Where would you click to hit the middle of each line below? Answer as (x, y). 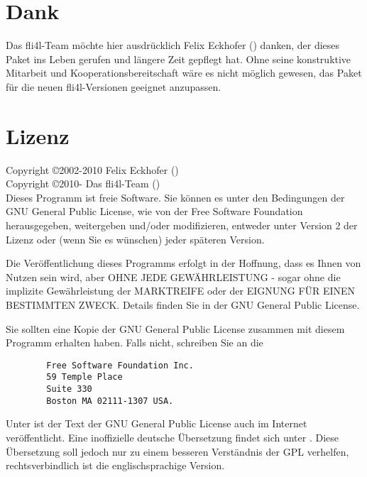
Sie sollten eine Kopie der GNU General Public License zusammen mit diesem (175, 328)
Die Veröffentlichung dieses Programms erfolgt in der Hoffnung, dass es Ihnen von (183, 263)
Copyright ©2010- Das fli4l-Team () (83, 183)
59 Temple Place (84, 377)
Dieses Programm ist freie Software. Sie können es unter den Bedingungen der (175, 197)
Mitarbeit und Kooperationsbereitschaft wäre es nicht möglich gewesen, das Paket (184, 73)
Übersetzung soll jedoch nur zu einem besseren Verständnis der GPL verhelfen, (177, 451)
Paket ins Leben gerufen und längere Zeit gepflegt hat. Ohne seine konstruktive (179, 59)
